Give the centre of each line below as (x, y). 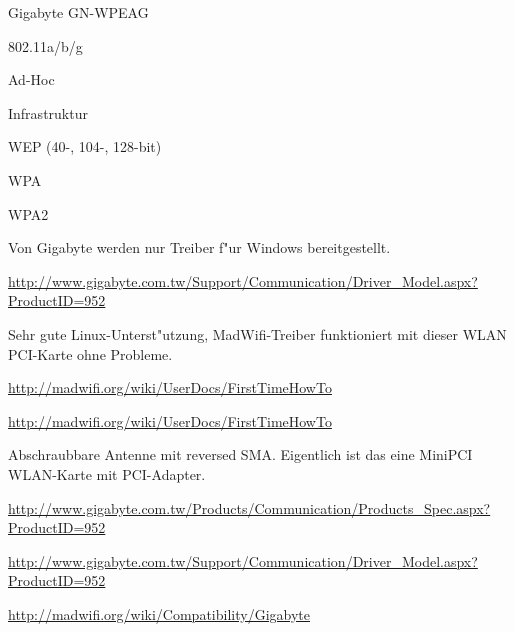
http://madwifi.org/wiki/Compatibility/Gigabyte (159, 613)
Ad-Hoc (31, 79)
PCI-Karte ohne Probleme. (90, 353)
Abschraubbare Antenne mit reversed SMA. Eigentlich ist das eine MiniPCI (240, 454)
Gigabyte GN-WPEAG (78, 12)
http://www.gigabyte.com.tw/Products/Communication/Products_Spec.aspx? (249, 507)
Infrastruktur (48, 112)
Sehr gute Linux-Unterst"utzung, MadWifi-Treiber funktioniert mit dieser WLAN (257, 333)
